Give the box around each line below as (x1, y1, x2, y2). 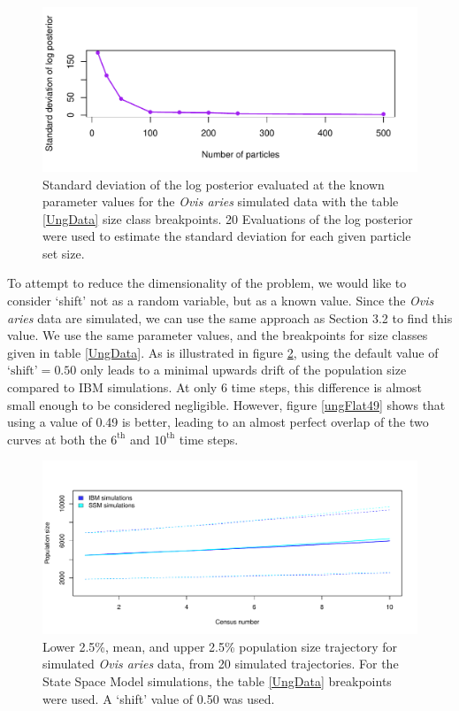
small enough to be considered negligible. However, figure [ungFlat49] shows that (7, 395, 446, 413)
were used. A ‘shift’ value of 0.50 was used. (42, 689, 275, 707)
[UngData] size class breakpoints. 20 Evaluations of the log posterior (42, 209, 413, 228)
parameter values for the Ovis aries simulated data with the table (42, 192, 399, 211)
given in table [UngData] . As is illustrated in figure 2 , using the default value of (7, 343, 439, 361)
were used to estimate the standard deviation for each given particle (42, 227, 411, 245)
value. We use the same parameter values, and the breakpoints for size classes (7, 326, 428, 344)
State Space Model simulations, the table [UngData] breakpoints (42, 672, 392, 691)
